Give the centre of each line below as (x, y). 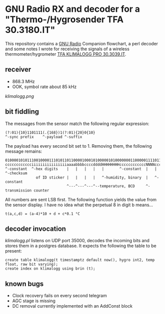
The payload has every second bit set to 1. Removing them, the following (79, 146)
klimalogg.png (20, 96)
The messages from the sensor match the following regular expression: (77, 124)
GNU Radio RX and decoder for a (73, 9)
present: (14, 251)
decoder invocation (36, 229)
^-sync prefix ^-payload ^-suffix (44, 137)
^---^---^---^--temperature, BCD (101, 186)
